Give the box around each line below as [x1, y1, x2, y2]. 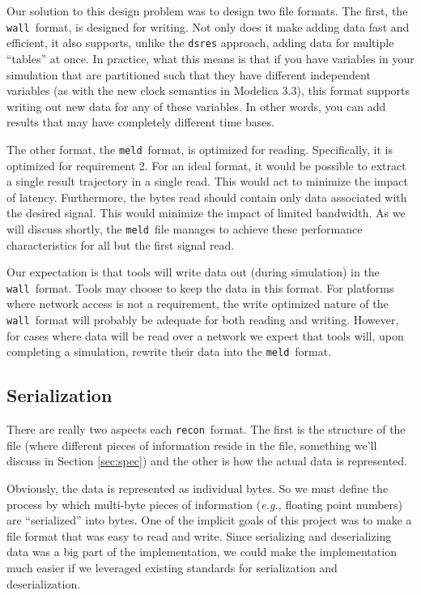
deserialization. [6, 575, 81, 592]
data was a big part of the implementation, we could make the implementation [6, 543, 397, 560]
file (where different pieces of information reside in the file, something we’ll [6, 436, 377, 453]
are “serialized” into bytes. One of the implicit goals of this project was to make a [6, 512, 412, 529]
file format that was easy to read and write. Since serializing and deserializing [6, 527, 392, 544]
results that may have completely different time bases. [6, 113, 274, 131]
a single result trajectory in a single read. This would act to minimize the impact [6, 173, 408, 190]
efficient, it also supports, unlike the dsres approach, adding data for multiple [6, 34, 394, 51]
